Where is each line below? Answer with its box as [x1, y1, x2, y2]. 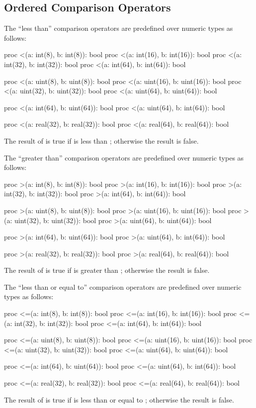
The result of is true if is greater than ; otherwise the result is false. [4, 265, 210, 275]
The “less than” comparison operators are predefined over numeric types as [4, 23, 233, 33]
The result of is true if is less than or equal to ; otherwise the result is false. [4, 394, 234, 405]
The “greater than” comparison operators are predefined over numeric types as [4, 152, 244, 163]
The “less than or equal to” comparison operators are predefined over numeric [4, 281, 242, 292]
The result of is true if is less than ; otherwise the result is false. [4, 135, 199, 146]
